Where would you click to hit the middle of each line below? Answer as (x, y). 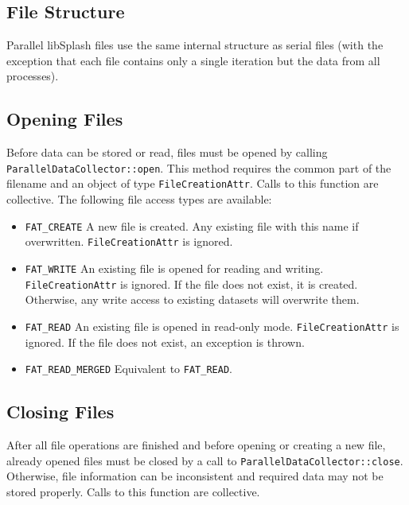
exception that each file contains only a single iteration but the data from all (193, 60)
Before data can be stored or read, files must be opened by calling (167, 152)
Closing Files (60, 412)
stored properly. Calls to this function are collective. (133, 491)
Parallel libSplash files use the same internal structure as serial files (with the (195, 45)
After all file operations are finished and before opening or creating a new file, (196, 445)
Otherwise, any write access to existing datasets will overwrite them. (192, 299)
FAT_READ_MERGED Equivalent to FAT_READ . (129, 369)
